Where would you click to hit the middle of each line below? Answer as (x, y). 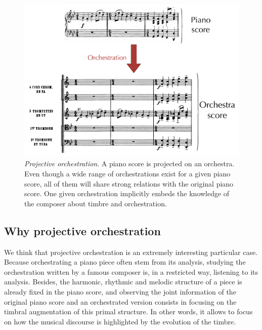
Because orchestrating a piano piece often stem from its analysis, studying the (125, 262)
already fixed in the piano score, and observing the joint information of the (120, 292)
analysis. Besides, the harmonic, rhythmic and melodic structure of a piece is (123, 282)
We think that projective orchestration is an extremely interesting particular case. (131, 252)
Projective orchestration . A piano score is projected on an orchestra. (129, 163)
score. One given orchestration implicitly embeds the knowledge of (127, 193)
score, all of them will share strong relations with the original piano (129, 183)
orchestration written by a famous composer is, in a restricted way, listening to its (131, 271)
